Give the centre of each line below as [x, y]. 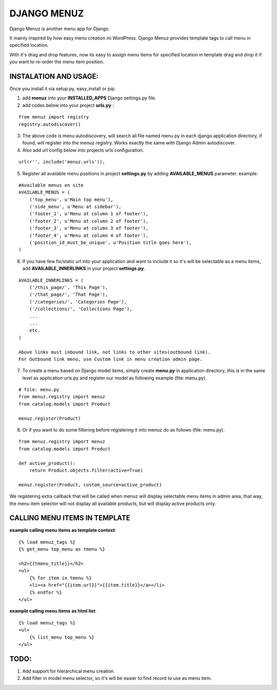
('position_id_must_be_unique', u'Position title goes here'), [110, 243]
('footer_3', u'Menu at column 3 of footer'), [89, 228]
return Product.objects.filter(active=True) [86, 470]
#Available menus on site [51, 185]
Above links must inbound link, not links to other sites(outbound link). [115, 352]
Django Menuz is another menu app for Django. [60, 29]
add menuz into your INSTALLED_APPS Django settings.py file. [89, 98]
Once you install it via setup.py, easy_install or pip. [63, 89]
